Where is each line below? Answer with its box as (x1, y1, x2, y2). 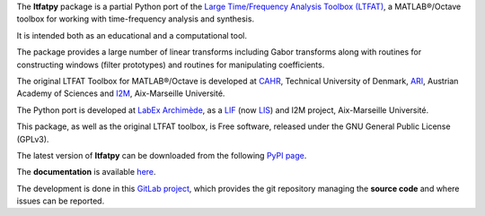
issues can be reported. (16, 195, 105, 206)
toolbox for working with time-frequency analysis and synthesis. (16, 13, 255, 24)
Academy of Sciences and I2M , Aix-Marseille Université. (16, 88, 225, 99)
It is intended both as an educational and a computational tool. (16, 30, 247, 40)
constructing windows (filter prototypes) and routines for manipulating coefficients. (16, 59, 325, 70)
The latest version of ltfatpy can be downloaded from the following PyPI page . (16, 150, 307, 160)
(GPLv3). (16, 134, 49, 144)
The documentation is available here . (16, 167, 156, 177)
